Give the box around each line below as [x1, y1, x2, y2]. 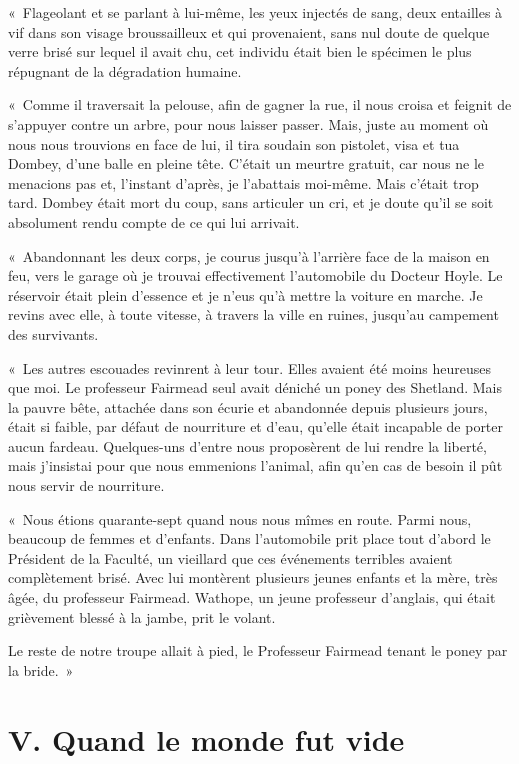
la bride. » [8, 659, 74, 680]
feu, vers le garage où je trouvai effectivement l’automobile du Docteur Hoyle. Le [8, 265, 503, 286]
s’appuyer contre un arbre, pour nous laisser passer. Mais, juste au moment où [8, 113, 489, 134]
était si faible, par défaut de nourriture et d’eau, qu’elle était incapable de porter [8, 416, 504, 437]
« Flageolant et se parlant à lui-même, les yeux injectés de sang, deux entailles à [8, 2, 503, 22]
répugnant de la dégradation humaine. [8, 60, 242, 81]
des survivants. [8, 323, 99, 344]
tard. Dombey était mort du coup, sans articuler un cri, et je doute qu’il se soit [8, 192, 494, 213]
